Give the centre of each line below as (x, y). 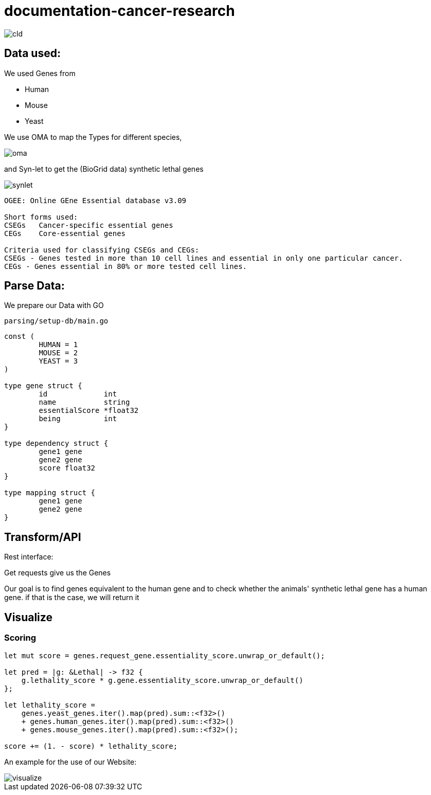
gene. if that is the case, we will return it (72, 598)
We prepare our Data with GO (54, 305)
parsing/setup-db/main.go (56, 321)
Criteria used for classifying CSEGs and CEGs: (102, 250)
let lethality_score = (50, 705)
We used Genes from (40, 73)
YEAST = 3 (58, 361)
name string (84, 402)
